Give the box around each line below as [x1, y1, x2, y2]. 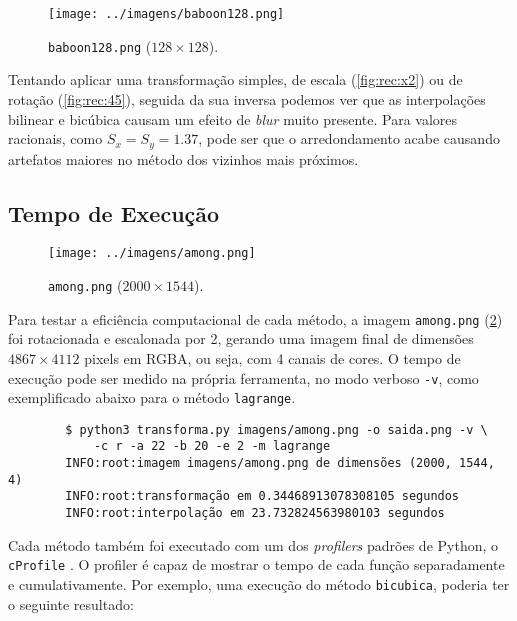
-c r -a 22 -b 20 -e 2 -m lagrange [93, 439, 331, 454]
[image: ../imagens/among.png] [48, 246, 256, 261]
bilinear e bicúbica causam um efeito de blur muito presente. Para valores [8, 108, 458, 129]
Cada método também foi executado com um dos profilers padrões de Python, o [8, 534, 499, 555]
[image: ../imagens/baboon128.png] [48, 7, 285, 21]
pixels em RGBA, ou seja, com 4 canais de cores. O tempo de [84, 347, 461, 368]
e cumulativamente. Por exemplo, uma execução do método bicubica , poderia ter [8, 574, 510, 594]
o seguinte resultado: [8, 593, 134, 614]
